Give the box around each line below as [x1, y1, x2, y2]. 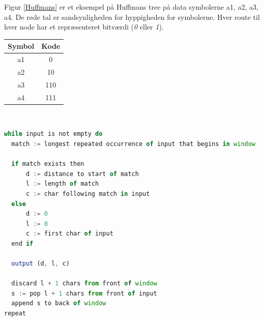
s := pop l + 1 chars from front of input [11, 289, 157, 297]
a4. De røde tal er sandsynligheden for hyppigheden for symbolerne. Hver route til [4, 11, 260, 22]
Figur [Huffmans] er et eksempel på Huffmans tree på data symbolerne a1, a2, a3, [4, 2, 258, 12]
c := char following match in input [25, 190, 150, 197]
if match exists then [11, 160, 84, 168]
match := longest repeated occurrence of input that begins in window [11, 140, 256, 148]
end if [11, 240, 34, 247]
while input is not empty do [4, 130, 103, 138]
